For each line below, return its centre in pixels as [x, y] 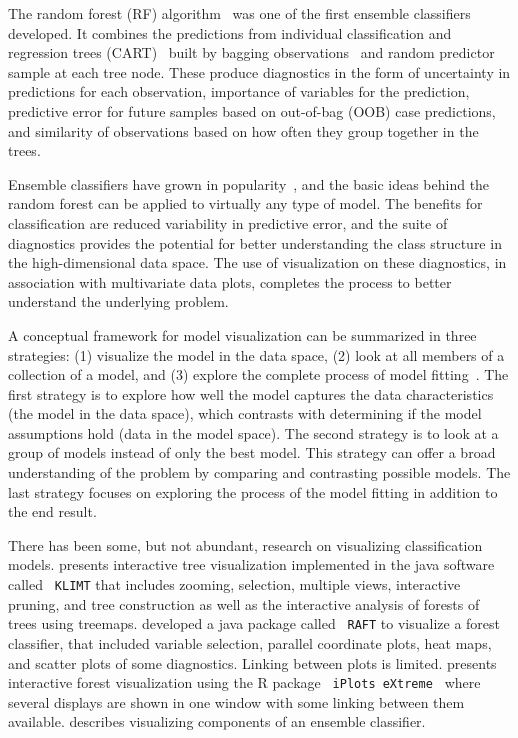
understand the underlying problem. [118, 301]
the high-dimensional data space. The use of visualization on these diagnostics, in [257, 262]
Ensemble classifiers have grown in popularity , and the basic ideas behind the [249, 183]
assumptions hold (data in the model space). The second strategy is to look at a [253, 432]
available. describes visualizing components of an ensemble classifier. [217, 721]
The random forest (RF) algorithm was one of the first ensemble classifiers [239, 13]
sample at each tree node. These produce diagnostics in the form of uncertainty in [259, 71]
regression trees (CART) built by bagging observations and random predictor [251, 52]
